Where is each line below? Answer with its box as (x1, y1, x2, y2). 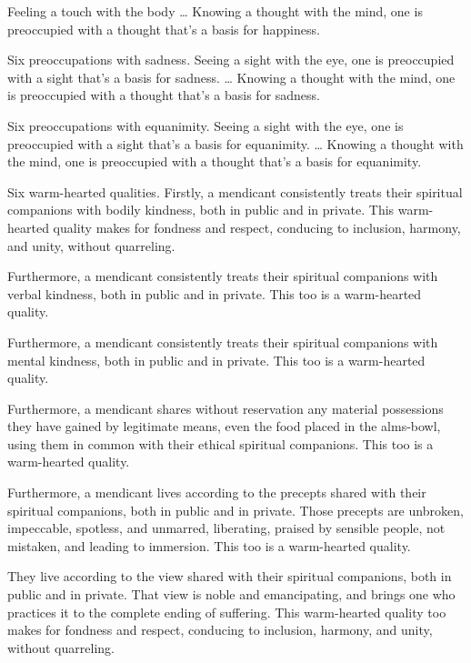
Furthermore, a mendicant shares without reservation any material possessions (7, 398, 444, 417)
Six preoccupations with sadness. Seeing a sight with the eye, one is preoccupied (7, 50, 455, 69)
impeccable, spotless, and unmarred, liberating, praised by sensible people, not (7, 518, 446, 537)
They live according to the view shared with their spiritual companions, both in (7, 567, 452, 586)
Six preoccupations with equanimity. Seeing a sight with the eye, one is (7, 116, 404, 135)
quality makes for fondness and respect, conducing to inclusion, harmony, (53, 217, 461, 236)
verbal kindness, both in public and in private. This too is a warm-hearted (7, 284, 422, 303)
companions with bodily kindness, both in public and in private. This (7, 200, 395, 219)
